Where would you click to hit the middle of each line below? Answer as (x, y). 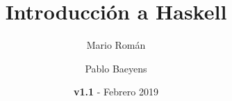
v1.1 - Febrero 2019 (116, 92)
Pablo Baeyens (116, 68)
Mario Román (116, 45)
